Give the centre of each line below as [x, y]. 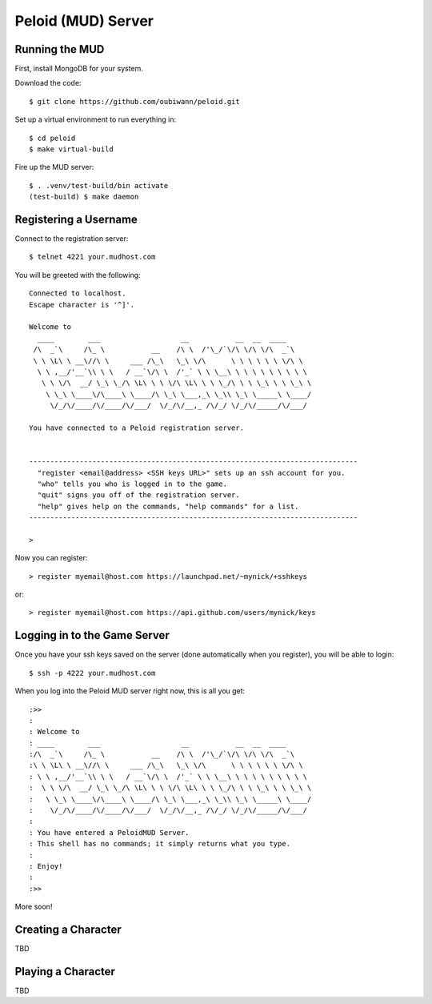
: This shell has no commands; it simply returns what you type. [160, 844]
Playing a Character [65, 972]
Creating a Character [68, 929]
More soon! [34, 907]
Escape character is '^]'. [82, 305]
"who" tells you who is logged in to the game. [132, 484]
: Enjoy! [46, 866]
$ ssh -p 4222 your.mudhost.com [92, 673]
